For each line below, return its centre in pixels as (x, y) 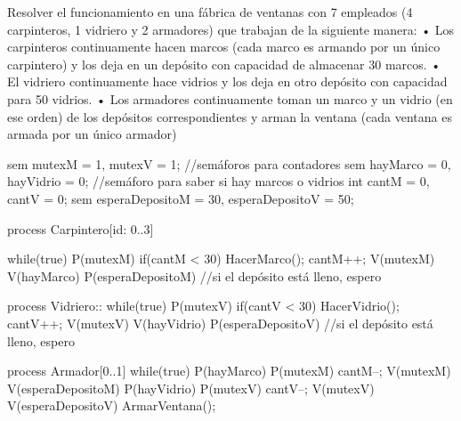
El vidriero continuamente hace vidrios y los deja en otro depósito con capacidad (227, 81)
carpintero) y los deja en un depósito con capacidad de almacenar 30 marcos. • (224, 64)
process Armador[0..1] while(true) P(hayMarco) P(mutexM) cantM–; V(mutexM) (229, 371)
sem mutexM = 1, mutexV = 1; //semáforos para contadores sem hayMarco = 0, (229, 163)
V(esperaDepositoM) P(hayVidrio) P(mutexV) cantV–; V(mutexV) (191, 388)
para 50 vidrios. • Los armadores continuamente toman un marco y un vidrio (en (230, 98)
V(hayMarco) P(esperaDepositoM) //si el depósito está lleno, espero (194, 275)
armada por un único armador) (92, 134)
